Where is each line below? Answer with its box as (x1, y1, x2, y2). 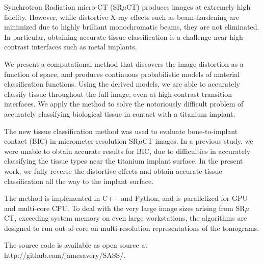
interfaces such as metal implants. (32, 41, 137, 52)
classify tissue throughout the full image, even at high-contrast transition (4, 88, 232, 99)
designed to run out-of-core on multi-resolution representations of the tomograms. (4, 222, 259, 233)
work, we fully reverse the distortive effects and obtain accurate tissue (4, 165, 222, 176)
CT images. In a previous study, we (142, 136, 253, 146)
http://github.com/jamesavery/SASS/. (4, 250, 126, 260)
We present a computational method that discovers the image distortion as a (4, 58, 244, 69)
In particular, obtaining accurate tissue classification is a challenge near (4, 31, 227, 42)
